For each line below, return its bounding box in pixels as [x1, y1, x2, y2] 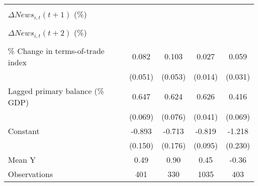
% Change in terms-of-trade [8, 45, 105, 56]
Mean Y [8, 153, 36, 165]
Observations [8, 168, 53, 180]
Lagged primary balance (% [8, 85, 104, 96]
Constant [8, 125, 40, 137]
